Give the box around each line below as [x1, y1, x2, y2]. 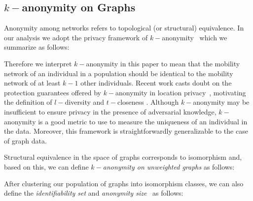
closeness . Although [117, 97, 179, 107]
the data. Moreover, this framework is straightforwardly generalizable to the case [4, 126, 248, 136]
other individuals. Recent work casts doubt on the [80, 78, 232, 88]
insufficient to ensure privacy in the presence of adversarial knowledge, [4, 106, 217, 116]
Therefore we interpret [4, 58, 72, 68]
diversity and [65, 97, 105, 107]
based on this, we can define [4, 161, 89, 172]
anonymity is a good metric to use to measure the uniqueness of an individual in [4, 116, 248, 126]
